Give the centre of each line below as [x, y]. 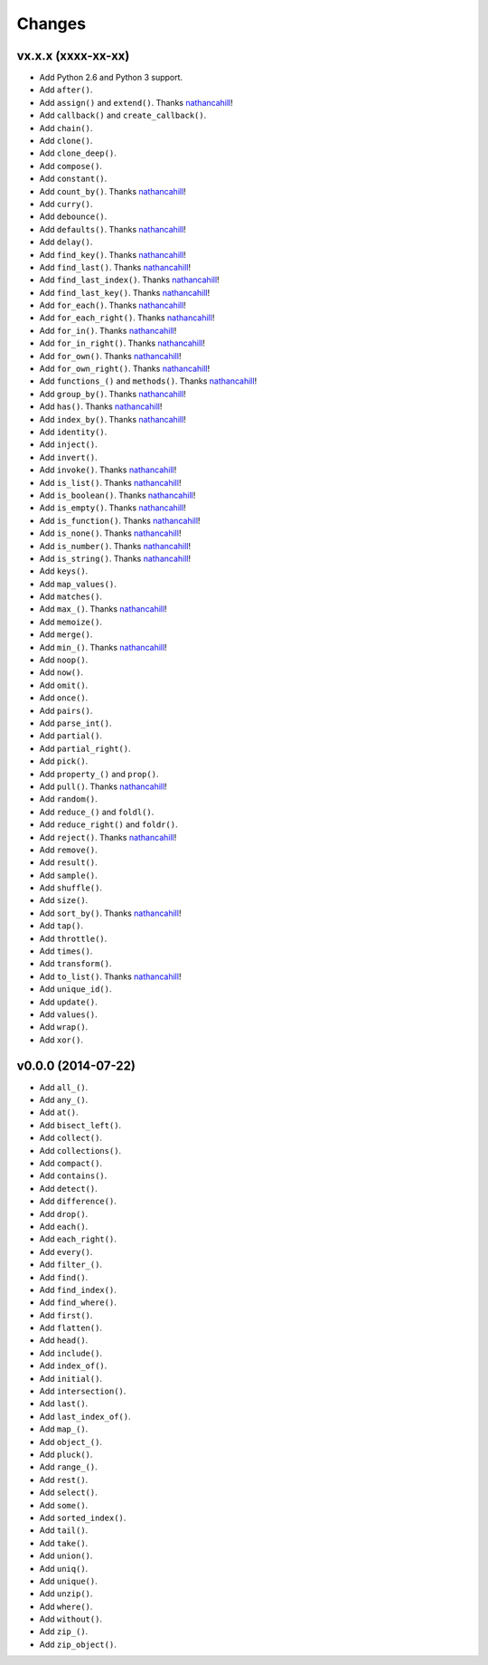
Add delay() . [66, 242]
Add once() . [64, 698]
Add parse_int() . [75, 723]
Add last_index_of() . [85, 1416]
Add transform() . [75, 964]
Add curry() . [66, 204]
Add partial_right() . [85, 748]
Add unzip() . [66, 1594]
